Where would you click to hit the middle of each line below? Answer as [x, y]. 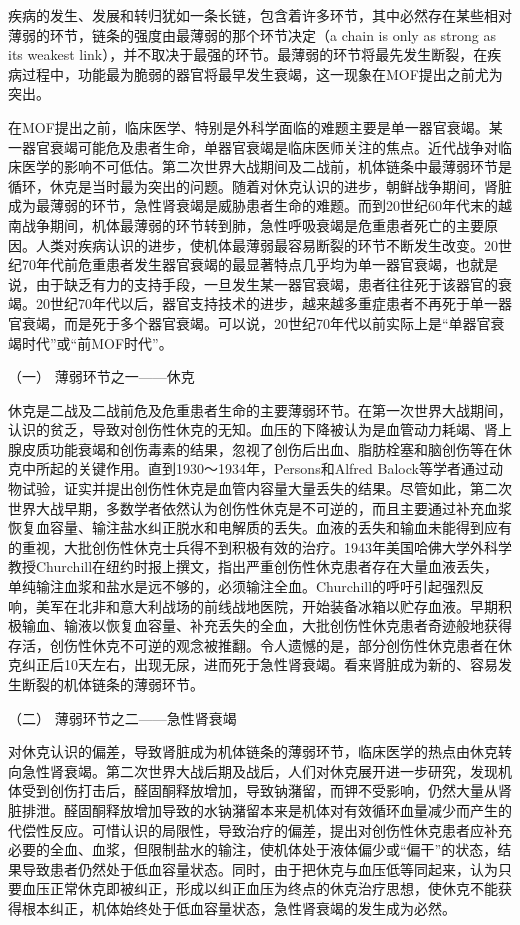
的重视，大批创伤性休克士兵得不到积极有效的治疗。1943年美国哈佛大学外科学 [260, 546]
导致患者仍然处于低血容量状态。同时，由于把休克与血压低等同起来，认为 [259, 868]
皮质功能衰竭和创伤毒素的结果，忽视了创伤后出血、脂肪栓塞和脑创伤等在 [259, 448]
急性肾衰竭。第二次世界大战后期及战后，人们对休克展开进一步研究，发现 [259, 770]
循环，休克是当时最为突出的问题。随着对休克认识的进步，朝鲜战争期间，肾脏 [260, 185]
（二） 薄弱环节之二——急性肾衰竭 [122, 717]
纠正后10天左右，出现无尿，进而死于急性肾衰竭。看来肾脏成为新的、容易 [259, 664]
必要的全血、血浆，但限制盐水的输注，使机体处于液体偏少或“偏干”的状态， [253, 849]
